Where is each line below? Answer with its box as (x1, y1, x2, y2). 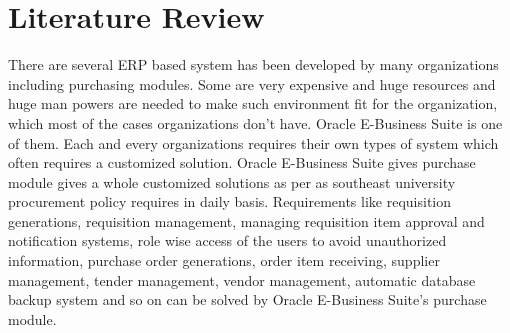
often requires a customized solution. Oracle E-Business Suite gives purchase (8, 152, 476, 173)
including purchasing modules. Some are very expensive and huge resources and (8, 73, 496, 94)
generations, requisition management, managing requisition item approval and (8, 210, 485, 231)
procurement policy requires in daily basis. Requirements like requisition (8, 191, 452, 212)
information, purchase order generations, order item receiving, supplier (8, 250, 440, 271)
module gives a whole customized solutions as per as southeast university (8, 171, 456, 192)
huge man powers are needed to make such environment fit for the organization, (8, 93, 498, 114)
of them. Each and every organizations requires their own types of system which (8, 132, 499, 153)
